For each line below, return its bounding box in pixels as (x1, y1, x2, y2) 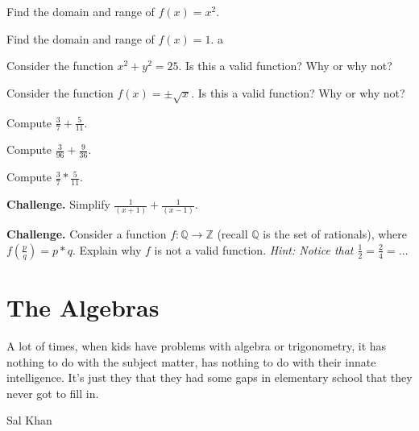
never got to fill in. (6, 384, 99, 401)
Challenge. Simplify (6, 196, 110, 213)
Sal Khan (6, 412, 52, 429)
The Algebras (6, 291, 160, 324)
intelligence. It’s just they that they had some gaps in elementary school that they (6, 369, 413, 386)
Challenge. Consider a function (6, 226, 167, 242)
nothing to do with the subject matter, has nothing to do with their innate (6, 353, 376, 370)
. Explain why (72, 241, 142, 258)
